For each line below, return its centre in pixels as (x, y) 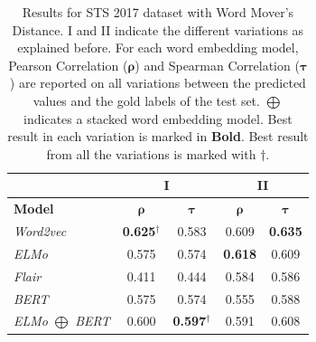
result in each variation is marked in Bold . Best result (158, 136)
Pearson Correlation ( (68, 65)
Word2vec (40, 231)
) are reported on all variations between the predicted (158, 83)
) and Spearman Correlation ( (217, 65)
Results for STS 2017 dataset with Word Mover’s (158, 12)
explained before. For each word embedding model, (158, 47)
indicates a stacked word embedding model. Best (158, 118)
